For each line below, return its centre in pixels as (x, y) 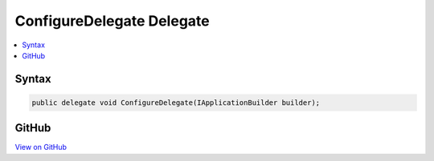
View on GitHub (41, 147)
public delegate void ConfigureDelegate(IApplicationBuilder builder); (176, 103)
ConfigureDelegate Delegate (112, 21)
